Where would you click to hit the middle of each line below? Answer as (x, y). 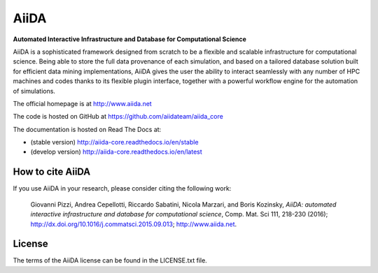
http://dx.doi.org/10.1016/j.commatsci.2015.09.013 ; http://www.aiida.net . (134, 224)
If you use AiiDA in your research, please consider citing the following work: (122, 189)
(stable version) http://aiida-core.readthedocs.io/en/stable (114, 142)
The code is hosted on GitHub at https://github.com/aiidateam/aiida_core (118, 117)
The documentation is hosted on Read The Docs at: (87, 129)
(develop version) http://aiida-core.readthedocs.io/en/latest (116, 152)
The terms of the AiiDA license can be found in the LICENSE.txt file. (110, 260)
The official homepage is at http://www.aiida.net (82, 103)
